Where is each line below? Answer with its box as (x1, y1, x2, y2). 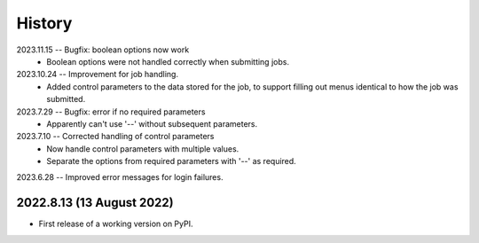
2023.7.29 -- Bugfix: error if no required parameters (16, 106, 206, 117)
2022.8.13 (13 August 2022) (16, 195, 174, 210)
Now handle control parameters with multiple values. (46, 143, 239, 154)
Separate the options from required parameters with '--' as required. (46, 156, 296, 167)
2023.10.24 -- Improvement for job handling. (16, 69, 179, 80)
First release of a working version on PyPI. (38, 218, 193, 230)
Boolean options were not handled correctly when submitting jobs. (46, 56, 290, 67)
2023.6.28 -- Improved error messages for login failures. (16, 172, 224, 183)
